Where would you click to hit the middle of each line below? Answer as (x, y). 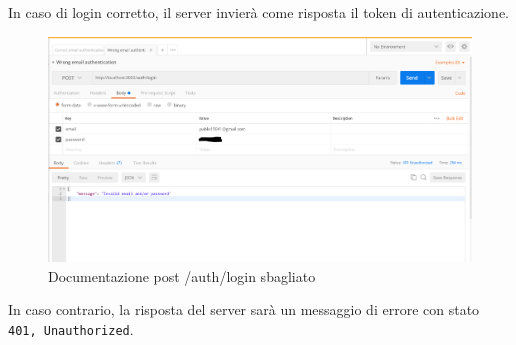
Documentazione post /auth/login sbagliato (182, 275)
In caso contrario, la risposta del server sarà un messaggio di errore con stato (244, 309)
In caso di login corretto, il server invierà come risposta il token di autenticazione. (259, 12)
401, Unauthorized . (71, 328)
